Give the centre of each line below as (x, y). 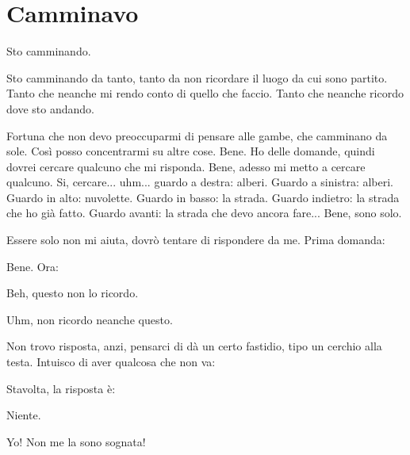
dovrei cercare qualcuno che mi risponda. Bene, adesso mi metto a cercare (186, 166)
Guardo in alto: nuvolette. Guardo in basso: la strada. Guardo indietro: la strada (203, 197)
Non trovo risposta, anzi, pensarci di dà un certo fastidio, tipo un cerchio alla (194, 346)
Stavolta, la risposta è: (61, 388)
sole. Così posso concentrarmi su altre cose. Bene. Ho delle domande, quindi (191, 151)
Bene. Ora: (33, 266)
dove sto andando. (50, 108)
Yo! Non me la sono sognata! (76, 441)
